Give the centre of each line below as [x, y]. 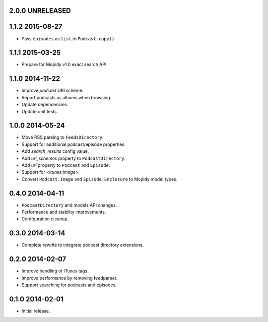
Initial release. [36, 311]
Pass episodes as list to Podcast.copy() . [69, 38]
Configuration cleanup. [45, 219]
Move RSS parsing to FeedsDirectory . [63, 137]
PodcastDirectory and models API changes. [69, 205]
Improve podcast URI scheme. [53, 91]
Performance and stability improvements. [64, 212]
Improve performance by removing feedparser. [69, 278]
